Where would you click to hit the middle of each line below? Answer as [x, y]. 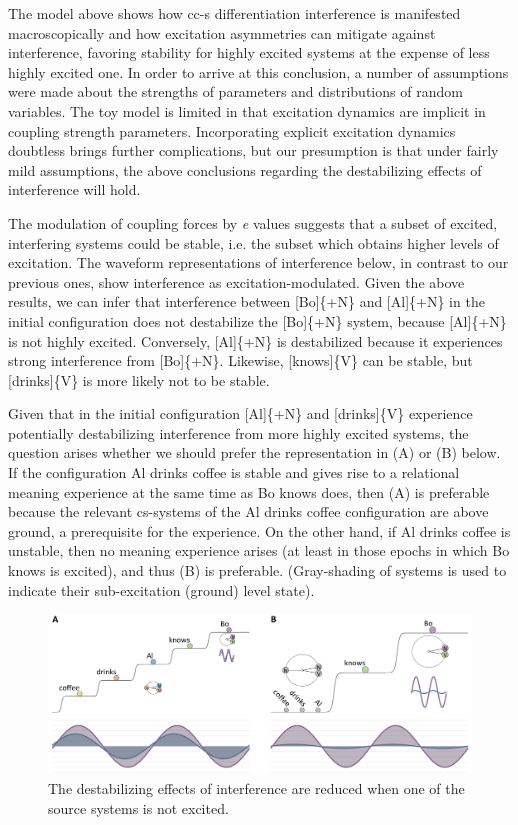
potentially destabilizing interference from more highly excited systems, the [238, 432]
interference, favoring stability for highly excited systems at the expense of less [249, 52]
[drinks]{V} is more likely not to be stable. [139, 379]
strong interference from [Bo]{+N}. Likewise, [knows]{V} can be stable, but [240, 360]
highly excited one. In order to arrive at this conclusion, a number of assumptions [258, 71]
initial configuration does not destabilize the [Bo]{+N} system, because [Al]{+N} [257, 320]
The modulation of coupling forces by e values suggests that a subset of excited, [253, 222]
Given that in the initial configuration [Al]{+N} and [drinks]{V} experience [240, 413]
